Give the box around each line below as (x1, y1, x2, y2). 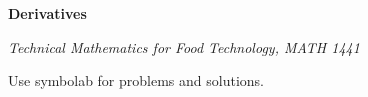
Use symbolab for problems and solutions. (8, 70, 264, 91)
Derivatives (8, 3, 87, 23)
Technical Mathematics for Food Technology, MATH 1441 (8, 36, 360, 57)
